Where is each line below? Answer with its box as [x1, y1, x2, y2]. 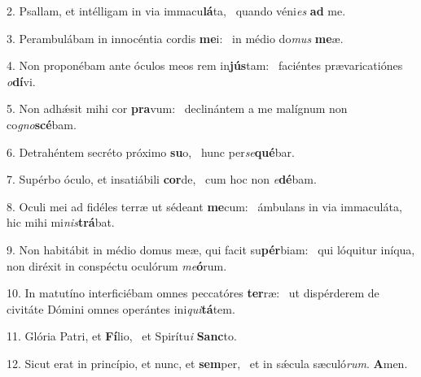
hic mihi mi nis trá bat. [7, 214, 115, 231]
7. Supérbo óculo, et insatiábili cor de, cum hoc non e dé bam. [7, 171, 317, 188]
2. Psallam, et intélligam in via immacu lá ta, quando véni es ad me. [7, 2, 346, 19]
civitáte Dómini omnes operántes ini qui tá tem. [7, 300, 235, 317]
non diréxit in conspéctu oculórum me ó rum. [7, 257, 227, 274]
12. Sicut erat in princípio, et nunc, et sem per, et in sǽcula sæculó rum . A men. [7, 354, 408, 371]
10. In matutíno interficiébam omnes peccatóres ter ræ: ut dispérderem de [7, 284, 379, 301]
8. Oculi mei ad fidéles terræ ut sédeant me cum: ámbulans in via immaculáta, [7, 197, 402, 214]
